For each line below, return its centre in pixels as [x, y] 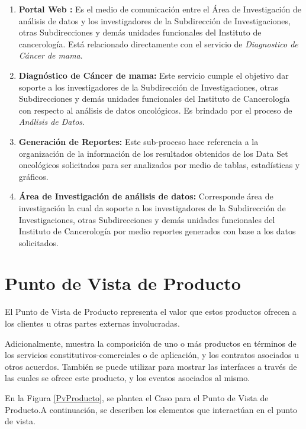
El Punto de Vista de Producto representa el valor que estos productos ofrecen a [151, 312]
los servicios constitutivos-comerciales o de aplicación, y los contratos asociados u [152, 355]
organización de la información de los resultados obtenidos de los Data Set [153, 153]
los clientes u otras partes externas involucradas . [92, 323]
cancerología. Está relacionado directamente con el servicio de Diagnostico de [158, 43]
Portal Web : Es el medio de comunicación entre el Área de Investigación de [160, 9]
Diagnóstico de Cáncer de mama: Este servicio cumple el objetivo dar [154, 75]
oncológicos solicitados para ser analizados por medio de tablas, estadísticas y [159, 165]
